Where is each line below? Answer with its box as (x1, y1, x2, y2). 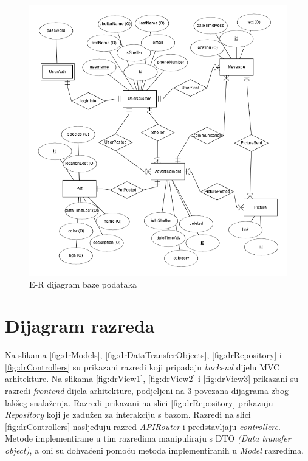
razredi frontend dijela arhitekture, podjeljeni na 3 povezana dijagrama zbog (5, 384, 289, 397)
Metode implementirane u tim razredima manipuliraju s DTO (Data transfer (5, 432, 291, 445)
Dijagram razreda (5, 313, 155, 338)
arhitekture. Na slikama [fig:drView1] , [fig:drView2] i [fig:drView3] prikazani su (5, 372, 299, 385)
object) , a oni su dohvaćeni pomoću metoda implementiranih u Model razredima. (5, 444, 304, 457)
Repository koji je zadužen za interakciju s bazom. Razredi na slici (5, 408, 251, 421)
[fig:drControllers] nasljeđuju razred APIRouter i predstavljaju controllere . (5, 420, 281, 432)
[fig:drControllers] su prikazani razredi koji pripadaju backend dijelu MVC (5, 360, 280, 373)
